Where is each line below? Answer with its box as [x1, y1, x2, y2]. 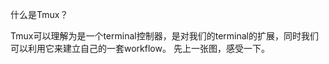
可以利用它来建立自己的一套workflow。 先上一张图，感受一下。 [10, 43, 270, 54]
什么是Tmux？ [10, 9, 69, 20]
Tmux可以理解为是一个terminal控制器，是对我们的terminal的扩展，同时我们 [10, 30, 319, 42]
